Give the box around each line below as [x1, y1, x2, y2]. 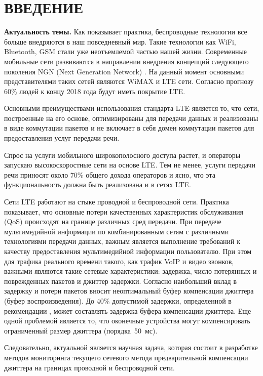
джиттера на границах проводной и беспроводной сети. [4, 362, 175, 372]
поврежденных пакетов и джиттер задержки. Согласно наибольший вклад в [4, 275, 237, 286]
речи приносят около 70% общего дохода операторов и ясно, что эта [4, 169, 215, 180]
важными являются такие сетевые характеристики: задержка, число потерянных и [4, 266, 257, 276]
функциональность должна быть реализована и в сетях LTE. [4, 179, 191, 190]
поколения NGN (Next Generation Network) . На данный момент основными [4, 66, 244, 76]
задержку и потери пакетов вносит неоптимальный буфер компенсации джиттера [4, 285, 254, 296]
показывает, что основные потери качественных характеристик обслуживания [4, 206, 243, 217]
